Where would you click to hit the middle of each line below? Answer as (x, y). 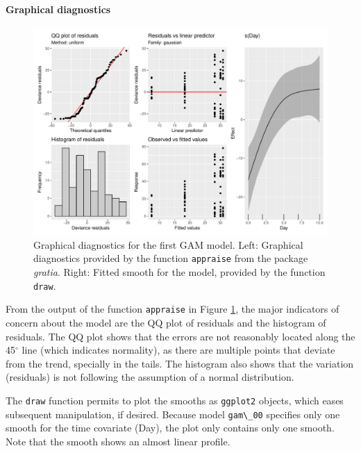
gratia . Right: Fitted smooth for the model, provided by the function (179, 272)
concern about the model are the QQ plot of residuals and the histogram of (166, 323)
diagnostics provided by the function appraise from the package (171, 258)
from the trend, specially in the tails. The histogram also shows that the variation (180, 363)
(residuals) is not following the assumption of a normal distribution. (150, 377)
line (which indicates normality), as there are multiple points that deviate (178, 350)
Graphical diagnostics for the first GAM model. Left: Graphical (168, 244)
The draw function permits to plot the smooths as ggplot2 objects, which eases (175, 400)
